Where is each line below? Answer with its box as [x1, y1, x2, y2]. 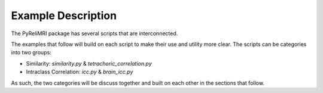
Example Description [11, 9, 117, 22]
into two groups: [11, 49, 52, 56]
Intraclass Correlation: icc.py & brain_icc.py [26, 69, 133, 76]
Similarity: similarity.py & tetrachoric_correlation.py [26, 60, 152, 67]
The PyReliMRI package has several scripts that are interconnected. [11, 30, 178, 37]
